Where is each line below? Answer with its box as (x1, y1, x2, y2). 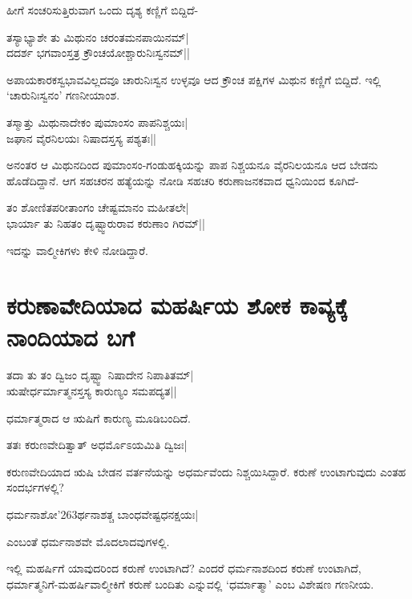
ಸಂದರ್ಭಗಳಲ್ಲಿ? (6, 479, 64, 496)
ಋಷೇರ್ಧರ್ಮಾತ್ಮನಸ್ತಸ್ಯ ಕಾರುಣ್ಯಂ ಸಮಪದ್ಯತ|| (6, 382, 177, 399)
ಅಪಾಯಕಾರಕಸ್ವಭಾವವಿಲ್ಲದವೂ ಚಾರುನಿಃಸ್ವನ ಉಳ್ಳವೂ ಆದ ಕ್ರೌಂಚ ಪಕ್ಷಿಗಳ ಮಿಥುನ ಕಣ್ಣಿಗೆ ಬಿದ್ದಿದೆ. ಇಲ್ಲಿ (6, 71, 382, 87)
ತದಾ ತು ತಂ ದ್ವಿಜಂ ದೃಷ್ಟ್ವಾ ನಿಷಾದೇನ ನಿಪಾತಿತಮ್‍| (6, 366, 194, 383)
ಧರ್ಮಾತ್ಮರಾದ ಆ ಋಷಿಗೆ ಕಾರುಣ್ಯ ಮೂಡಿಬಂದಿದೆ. (6, 409, 191, 426)
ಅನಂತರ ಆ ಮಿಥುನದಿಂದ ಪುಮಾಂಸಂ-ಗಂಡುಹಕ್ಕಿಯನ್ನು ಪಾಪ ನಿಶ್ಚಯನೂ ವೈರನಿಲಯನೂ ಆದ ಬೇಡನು (6, 156, 378, 173)
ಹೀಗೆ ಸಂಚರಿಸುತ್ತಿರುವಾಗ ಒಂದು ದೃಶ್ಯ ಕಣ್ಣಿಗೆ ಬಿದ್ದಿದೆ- (6, 2, 199, 18)
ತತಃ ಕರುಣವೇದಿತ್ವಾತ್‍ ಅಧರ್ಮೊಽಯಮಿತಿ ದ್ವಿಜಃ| (6, 436, 188, 453)
